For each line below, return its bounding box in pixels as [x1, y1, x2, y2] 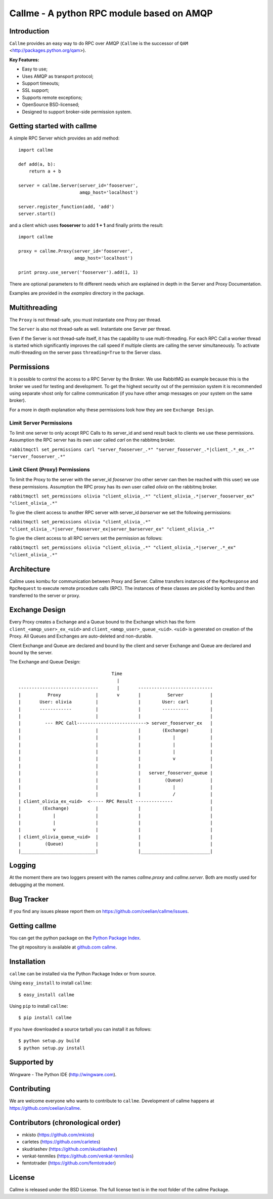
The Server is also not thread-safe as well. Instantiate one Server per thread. [9, 326, 171, 332]
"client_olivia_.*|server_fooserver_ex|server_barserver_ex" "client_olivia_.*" [9, 526, 215, 532]
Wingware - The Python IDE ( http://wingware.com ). [9, 1071, 117, 1077]
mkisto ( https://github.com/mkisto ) [22, 1132, 95, 1138]
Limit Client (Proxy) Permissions [9, 466, 90, 473]
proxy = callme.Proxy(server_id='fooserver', [18, 248, 133, 254]
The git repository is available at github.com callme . [9, 944, 117, 950]
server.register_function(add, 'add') [18, 204, 115, 209]
